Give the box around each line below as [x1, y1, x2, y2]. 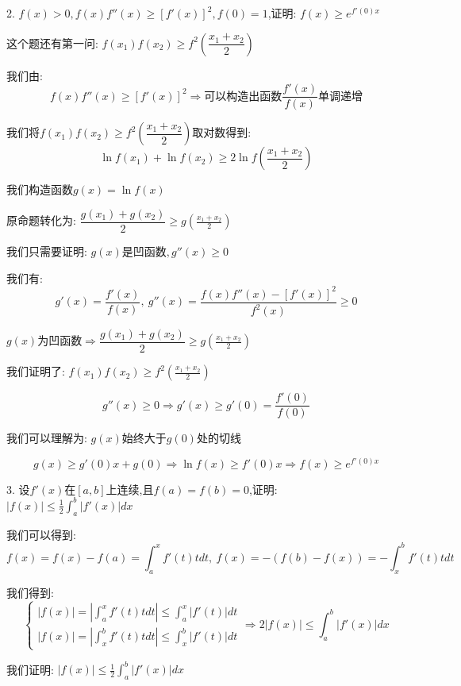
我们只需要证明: [6, 242, 87, 259]
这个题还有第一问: [6, 34, 98, 51]
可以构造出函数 [204, 91, 282, 102]
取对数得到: [192, 124, 252, 141]
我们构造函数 [6, 181, 73, 198]
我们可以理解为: [6, 430, 87, 446]
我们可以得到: [6, 526, 76, 542]
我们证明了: [6, 363, 65, 380]
